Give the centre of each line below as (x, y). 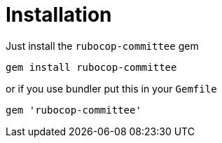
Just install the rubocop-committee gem (102, 46)
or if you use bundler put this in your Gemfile (111, 88)
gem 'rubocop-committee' (74, 110)
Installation (59, 15)
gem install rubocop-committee (91, 67)
